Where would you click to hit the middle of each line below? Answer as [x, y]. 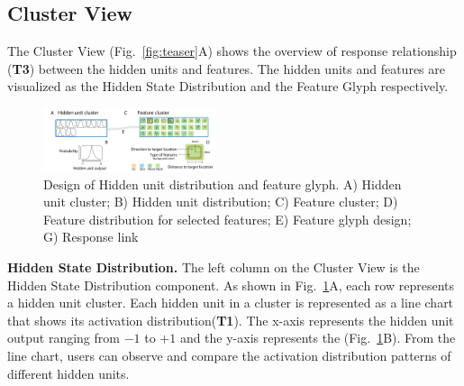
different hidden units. [68, 373]
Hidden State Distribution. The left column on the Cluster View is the [214, 267]
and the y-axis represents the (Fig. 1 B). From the [318, 338]
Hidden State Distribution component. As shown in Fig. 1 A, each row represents [231, 285]
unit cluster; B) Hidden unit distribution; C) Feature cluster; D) [221, 202]
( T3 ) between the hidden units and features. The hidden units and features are [226, 68]
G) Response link [91, 237]
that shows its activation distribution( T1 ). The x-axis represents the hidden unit [231, 320]
